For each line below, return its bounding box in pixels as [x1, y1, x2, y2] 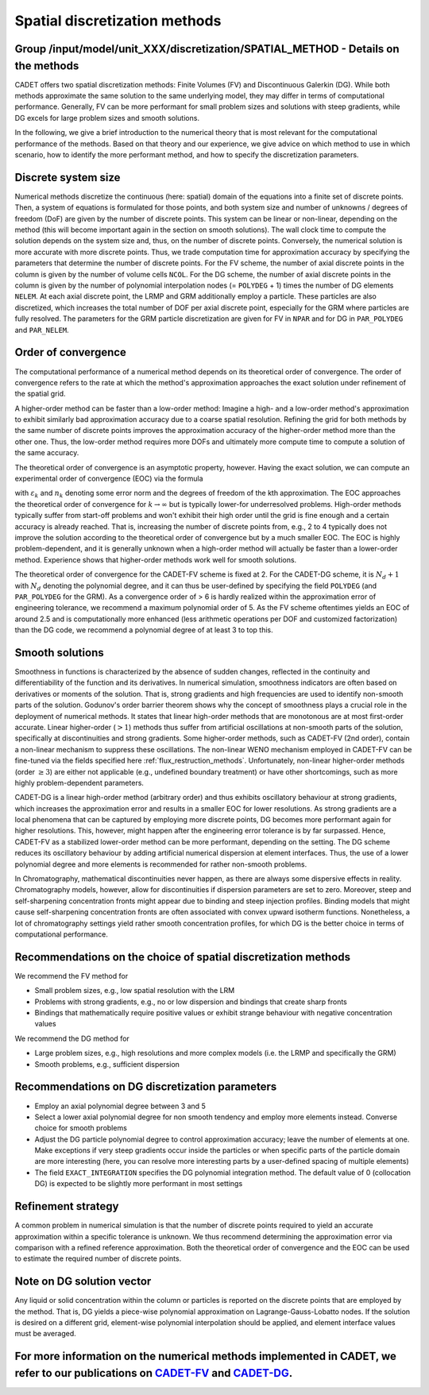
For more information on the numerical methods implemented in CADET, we [14, 1350, 397, 1363]
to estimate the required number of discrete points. [14, 1254, 182, 1263]
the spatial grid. [14, 389, 67, 399]
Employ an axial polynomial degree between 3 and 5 [34, 1101, 206, 1111]
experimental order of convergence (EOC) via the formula [14, 473, 203, 484]
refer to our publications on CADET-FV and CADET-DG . [14, 1366, 293, 1380]
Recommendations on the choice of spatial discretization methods [14, 950, 351, 964]
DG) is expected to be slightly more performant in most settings [34, 1179, 243, 1188]
